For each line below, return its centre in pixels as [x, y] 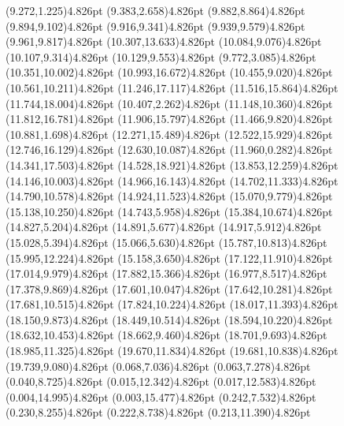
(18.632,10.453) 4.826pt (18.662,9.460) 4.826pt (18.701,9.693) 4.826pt [166, 335]
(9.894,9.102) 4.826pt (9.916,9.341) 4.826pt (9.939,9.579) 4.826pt [155, 26]
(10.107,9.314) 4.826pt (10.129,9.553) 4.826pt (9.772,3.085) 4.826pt [161, 56]
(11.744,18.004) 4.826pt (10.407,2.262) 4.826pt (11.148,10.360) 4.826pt [169, 103]
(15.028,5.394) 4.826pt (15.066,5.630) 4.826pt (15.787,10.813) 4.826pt [166, 242]
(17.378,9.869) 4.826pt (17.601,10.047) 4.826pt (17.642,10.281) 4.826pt [169, 288]
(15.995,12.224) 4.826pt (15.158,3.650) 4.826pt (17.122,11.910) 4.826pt [169, 258]
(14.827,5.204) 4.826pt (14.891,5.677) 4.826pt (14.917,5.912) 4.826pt [164, 227]
